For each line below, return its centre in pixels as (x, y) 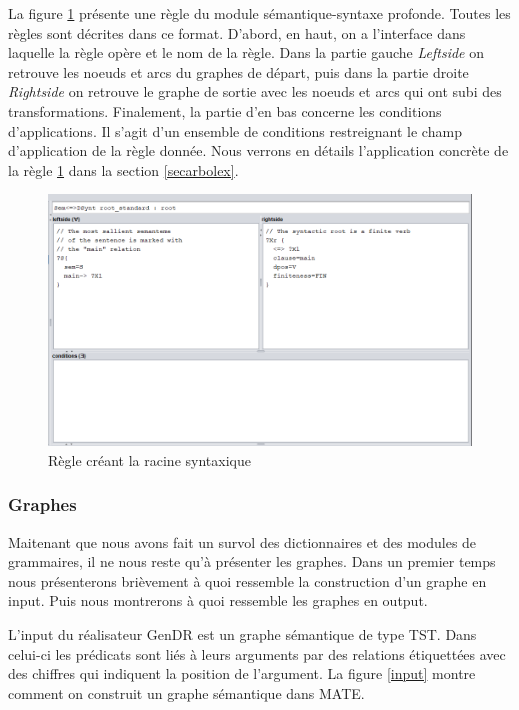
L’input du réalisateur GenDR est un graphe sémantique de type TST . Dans (242, 633)
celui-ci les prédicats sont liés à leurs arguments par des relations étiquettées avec (257, 653)
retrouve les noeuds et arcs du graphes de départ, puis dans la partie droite (238, 71)
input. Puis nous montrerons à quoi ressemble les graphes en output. (218, 600)
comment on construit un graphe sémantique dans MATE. (186, 692)
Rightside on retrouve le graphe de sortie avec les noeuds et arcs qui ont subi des (255, 91)
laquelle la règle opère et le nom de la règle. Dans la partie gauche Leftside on (246, 52)
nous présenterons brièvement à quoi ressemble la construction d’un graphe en (247, 580)
